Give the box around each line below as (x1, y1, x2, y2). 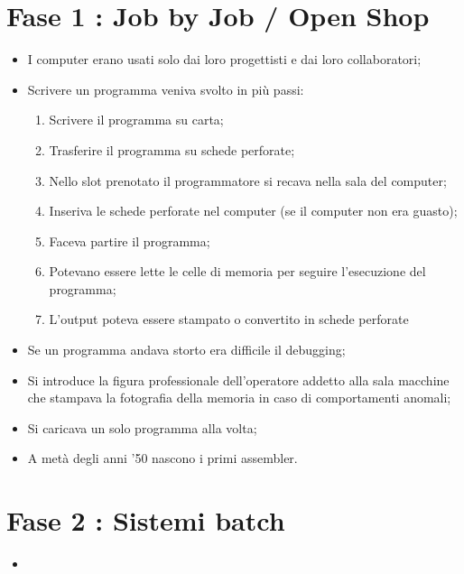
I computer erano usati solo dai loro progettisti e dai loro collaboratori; (27, 50, 422, 69)
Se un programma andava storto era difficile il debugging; (27, 340, 346, 359)
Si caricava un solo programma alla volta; (27, 418, 257, 437)
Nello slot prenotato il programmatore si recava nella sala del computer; (49, 171, 447, 190)
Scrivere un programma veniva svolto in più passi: (27, 79, 304, 98)
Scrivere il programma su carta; (49, 110, 224, 129)
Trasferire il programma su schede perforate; (49, 140, 295, 159)
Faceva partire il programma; (49, 231, 210, 250)
